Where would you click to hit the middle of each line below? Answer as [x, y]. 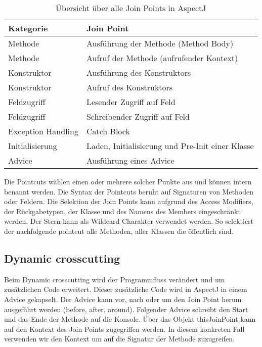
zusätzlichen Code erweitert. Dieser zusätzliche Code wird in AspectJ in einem [126, 289]
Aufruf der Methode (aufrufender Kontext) [162, 58]
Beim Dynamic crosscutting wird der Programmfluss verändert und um [115, 279]
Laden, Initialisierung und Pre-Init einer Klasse [170, 146]
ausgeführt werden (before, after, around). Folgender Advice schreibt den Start [126, 309]
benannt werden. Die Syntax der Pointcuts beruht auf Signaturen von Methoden [129, 191]
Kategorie [28, 28]
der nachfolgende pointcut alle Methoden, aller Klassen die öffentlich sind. [119, 231]
